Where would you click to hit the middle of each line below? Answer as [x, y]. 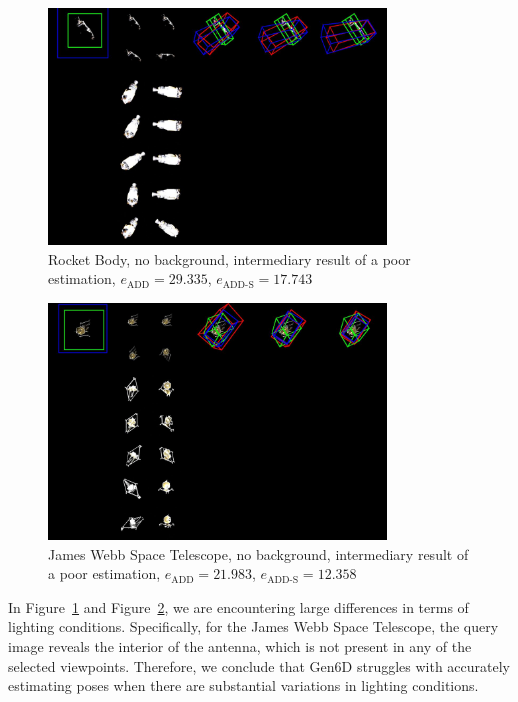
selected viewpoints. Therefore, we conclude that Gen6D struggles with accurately [259, 665]
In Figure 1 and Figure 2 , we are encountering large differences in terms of [238, 606]
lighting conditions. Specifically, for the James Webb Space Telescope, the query [253, 626]
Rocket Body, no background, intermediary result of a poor [229, 258]
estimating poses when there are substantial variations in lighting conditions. [243, 685]
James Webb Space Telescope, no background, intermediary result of [258, 553]
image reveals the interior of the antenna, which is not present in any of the [240, 646]
